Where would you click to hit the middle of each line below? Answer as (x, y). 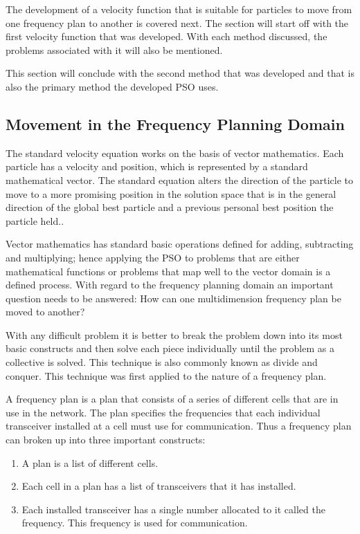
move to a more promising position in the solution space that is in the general (171, 193)
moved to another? (45, 312)
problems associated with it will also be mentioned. (114, 49)
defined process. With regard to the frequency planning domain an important (170, 285)
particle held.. (35, 220)
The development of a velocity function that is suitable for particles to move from (179, 9)
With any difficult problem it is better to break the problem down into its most (174, 334)
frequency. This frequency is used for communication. (135, 523)
